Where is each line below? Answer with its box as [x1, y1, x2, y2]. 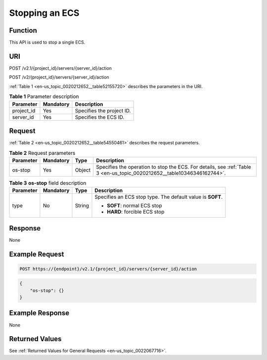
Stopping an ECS [9, 7, 80, 18]
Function [9, 26, 37, 35]
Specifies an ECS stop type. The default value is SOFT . [94, 193, 223, 200]
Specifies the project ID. [75, 107, 131, 114]
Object [75, 166, 91, 173]
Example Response [9, 309, 69, 317]
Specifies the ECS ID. [75, 114, 125, 121]
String [75, 202, 89, 209]
